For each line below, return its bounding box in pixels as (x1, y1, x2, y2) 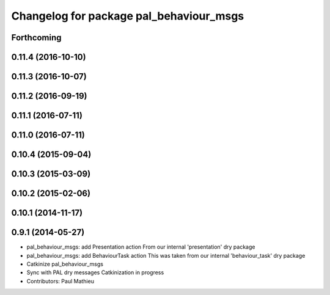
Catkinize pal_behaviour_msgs (26, 260, 104, 268)
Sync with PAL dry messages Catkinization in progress (26, 269, 164, 276)
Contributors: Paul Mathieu (26, 277, 95, 285)
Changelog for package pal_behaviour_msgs (11, 9, 244, 23)
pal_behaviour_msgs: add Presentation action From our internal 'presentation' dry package (26, 243, 255, 250)
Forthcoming (11, 32, 62, 43)
